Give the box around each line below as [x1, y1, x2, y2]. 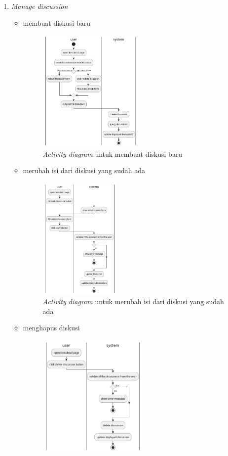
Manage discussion [11, 1, 68, 11]
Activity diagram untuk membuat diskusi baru [42, 148, 183, 159]
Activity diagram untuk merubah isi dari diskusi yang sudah [42, 296, 224, 307]
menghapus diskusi [23, 322, 80, 333]
